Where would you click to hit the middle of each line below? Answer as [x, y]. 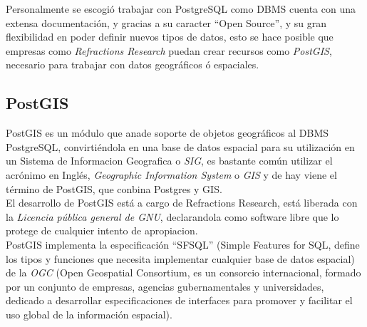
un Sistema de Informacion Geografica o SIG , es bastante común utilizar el [169, 161]
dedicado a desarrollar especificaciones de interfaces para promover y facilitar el [179, 300]
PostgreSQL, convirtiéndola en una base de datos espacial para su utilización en [180, 146]
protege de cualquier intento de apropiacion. [102, 230]
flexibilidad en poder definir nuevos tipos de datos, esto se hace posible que [170, 37]
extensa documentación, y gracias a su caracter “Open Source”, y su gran [166, 22]
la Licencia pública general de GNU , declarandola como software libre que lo [172, 216]
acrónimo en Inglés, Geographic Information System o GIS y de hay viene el [171, 174]
